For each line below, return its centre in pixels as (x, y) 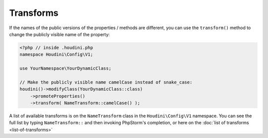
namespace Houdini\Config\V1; (56, 55)
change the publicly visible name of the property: (60, 34)
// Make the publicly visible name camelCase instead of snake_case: (106, 82)
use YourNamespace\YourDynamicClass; (66, 69)
